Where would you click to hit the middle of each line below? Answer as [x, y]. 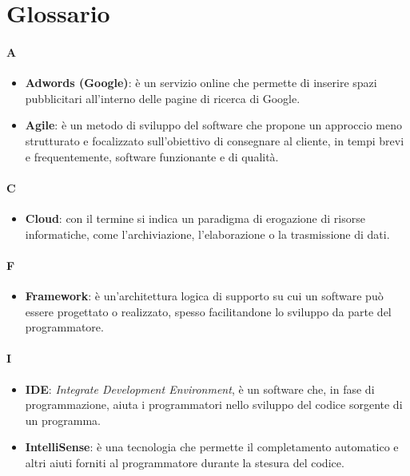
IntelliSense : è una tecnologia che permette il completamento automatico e [212, 447]
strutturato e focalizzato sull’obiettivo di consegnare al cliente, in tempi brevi [215, 140]
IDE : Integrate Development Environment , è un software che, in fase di [200, 389]
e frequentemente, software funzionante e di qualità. [152, 156]
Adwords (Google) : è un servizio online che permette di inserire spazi [201, 83]
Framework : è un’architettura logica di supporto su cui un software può [204, 295]
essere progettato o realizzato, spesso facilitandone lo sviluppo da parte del [208, 311]
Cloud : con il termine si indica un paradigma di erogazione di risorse [195, 218]
